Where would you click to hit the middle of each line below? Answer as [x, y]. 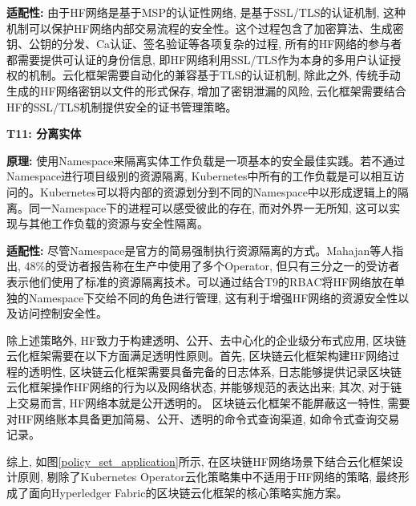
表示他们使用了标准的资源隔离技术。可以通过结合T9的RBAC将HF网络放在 [200, 281]
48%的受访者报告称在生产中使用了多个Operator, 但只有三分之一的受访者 [212, 266]
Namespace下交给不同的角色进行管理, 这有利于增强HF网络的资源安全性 [213, 297]
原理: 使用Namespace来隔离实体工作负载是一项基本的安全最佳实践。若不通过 [206, 160]
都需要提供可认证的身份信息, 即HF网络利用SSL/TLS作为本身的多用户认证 [198, 59]
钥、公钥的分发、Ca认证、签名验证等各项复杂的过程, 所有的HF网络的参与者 [204, 44]
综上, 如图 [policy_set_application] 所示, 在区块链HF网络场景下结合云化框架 [199, 461]
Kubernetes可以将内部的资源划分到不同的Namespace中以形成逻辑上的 [218, 191]
